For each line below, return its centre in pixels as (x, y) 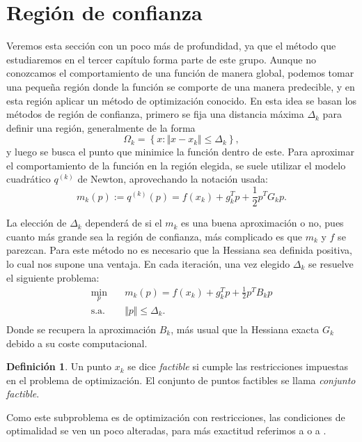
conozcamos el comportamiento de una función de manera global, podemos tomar (180, 73)
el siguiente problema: (53, 277)
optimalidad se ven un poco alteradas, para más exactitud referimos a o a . (166, 430)
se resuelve (331, 263)
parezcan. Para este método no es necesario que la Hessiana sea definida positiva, (180, 250)
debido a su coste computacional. (77, 343)
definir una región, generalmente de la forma (101, 127)
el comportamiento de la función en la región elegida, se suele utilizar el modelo (176, 165)
